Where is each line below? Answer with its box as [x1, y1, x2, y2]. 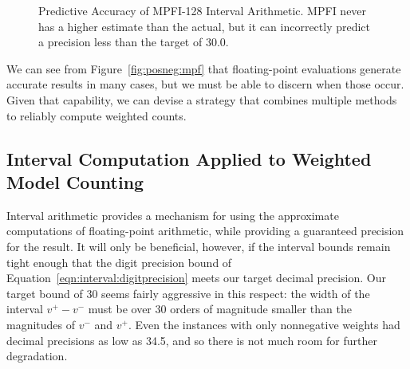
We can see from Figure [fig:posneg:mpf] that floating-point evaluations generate [6, 60, 401, 77]
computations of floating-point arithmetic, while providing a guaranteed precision [6, 222, 404, 239]
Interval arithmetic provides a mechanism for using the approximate [6, 206, 339, 223]
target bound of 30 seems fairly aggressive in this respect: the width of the [6, 285, 370, 301]
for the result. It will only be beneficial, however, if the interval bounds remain [6, 237, 391, 254]
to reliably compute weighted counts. [6, 107, 187, 124]
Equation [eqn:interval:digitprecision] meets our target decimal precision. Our [6, 269, 386, 286]
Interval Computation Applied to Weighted [6, 146, 372, 171]
